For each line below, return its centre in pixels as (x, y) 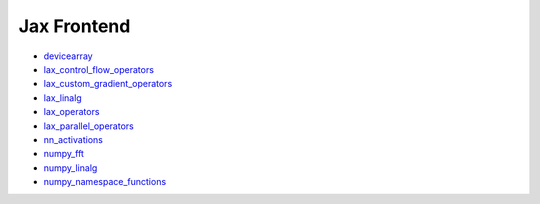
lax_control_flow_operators (99, 69)
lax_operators (71, 112)
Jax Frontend (74, 26)
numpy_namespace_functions (105, 182)
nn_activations (73, 139)
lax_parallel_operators (88, 126)
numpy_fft (64, 154)
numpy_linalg (70, 167)
